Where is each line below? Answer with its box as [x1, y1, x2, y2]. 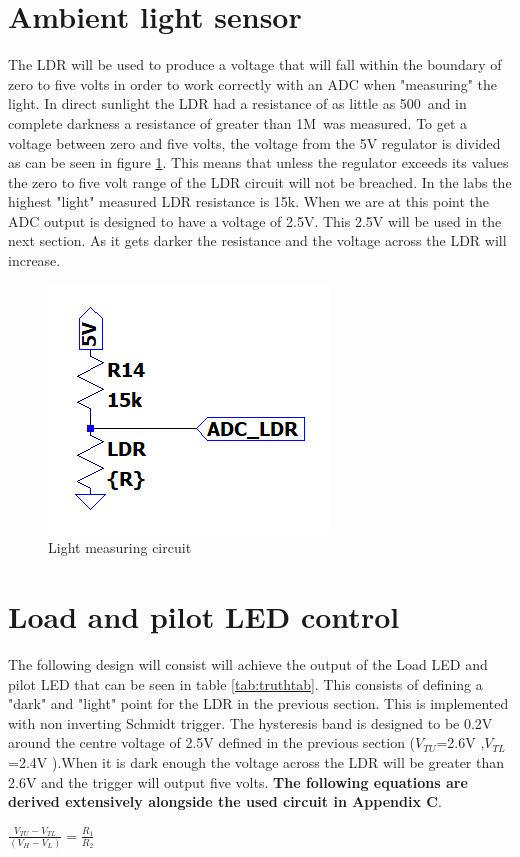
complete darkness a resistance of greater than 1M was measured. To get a [8, 112, 468, 133]
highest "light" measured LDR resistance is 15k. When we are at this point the [8, 191, 489, 212]
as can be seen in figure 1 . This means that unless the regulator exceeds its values [8, 152, 509, 173]
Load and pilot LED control [8, 596, 400, 637]
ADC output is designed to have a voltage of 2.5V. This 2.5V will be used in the [8, 210, 502, 231]
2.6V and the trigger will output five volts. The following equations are [8, 771, 468, 792]
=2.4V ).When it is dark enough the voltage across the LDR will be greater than [8, 751, 505, 772]
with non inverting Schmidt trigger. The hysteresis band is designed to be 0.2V [8, 712, 493, 733]
